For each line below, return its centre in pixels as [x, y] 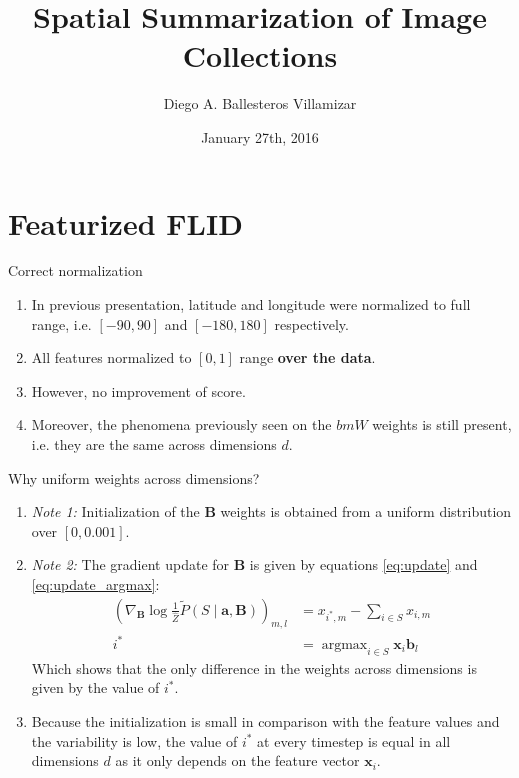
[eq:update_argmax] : [95, 583]
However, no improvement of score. [138, 390]
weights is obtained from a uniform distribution [366, 511]
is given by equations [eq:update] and [363, 564]
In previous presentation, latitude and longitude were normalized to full [251, 304]
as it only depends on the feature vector [237, 760]
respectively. [311, 323]
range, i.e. [61, 323]
